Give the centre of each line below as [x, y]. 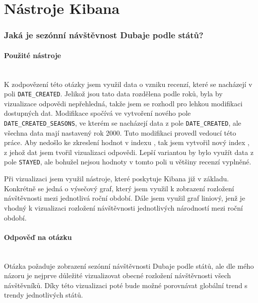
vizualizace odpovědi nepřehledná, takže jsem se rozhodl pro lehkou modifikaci [123, 103]
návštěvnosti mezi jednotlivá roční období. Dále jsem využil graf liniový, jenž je [125, 198]
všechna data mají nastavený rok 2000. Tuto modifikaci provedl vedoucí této [120, 132]
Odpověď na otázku [38, 237]
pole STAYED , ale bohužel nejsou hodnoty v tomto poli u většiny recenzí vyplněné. [128, 162]
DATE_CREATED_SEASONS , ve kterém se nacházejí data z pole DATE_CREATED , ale [123, 123]
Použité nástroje [32, 55]
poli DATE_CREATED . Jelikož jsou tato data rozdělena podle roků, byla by [113, 94]
